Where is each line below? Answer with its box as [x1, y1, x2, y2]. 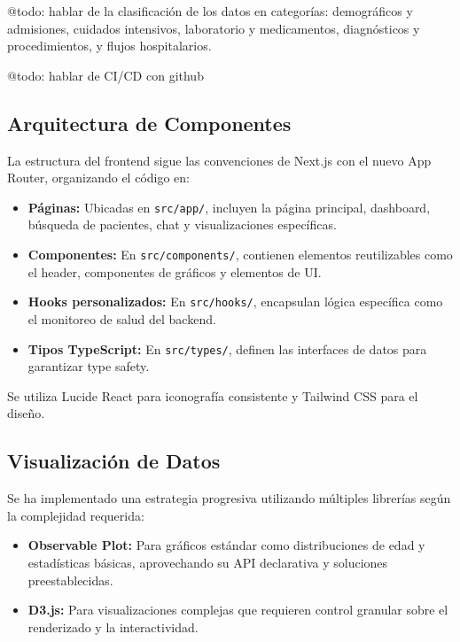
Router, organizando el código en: [7, 168, 191, 187]
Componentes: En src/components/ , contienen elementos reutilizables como [27, 245, 453, 264]
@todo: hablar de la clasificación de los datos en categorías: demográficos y [7, 2, 413, 19]
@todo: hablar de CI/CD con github [7, 66, 204, 84]
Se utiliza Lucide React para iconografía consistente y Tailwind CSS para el [7, 386, 418, 405]
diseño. [7, 404, 45, 422]
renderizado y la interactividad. [27, 617, 199, 636]
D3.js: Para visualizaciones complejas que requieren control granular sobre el [27, 600, 448, 619]
